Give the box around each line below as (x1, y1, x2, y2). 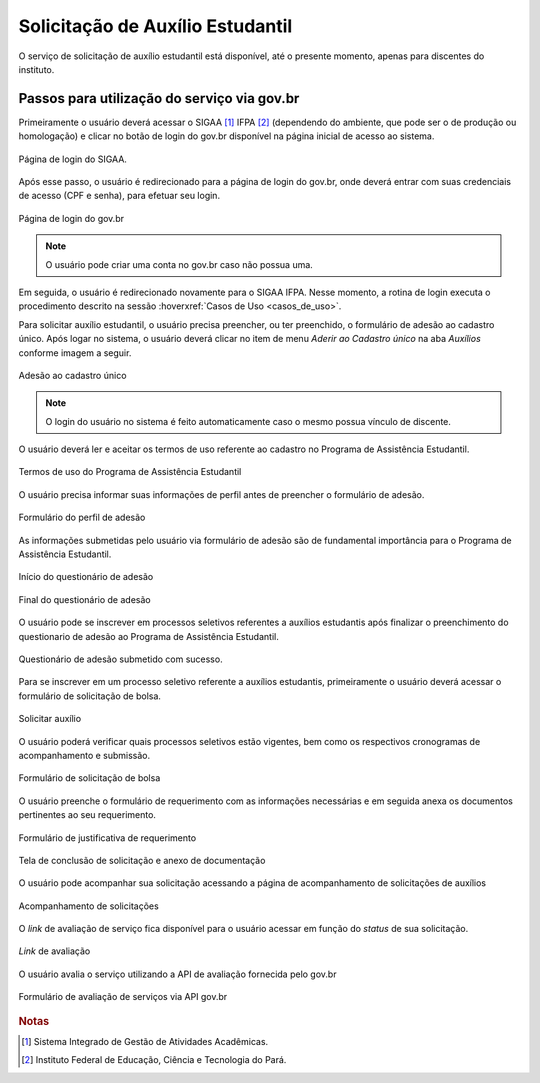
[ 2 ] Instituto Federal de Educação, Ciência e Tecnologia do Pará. (21, 1054, 287, 1066)
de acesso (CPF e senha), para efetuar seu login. (18, 190, 220, 202)
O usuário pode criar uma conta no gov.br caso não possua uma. (45, 258, 314, 270)
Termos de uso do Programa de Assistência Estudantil (18, 466, 242, 478)
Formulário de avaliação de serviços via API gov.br (18, 991, 228, 1003)
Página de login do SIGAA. (18, 153, 127, 165)
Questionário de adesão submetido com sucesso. (18, 653, 224, 665)
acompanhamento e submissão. (18, 749, 151, 761)
